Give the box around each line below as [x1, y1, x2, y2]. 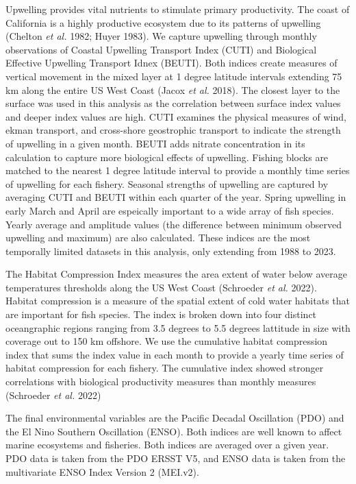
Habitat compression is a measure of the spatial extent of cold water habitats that [5, 293, 350, 308]
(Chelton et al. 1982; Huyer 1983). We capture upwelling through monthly [5, 29, 317, 43]
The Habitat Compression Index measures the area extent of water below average [5, 267, 347, 281]
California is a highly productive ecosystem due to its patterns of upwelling [5, 15, 321, 29]
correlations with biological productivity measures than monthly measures [5, 374, 316, 389]
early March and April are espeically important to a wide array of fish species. [5, 203, 334, 217]
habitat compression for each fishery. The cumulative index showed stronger [5, 361, 324, 375]
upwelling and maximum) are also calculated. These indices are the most [5, 230, 311, 245]
